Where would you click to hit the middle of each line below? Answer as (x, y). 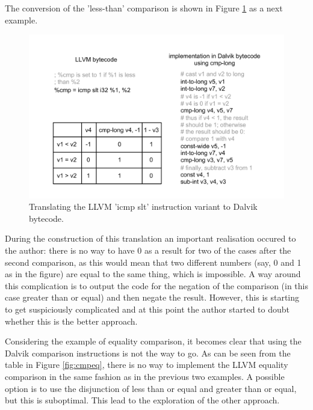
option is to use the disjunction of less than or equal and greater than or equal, (151, 388)
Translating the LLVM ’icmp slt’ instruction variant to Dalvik (143, 207)
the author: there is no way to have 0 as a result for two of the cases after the (148, 250)
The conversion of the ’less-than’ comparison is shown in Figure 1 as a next (144, 8)
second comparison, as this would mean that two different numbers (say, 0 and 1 (153, 262)
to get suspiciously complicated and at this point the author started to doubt (147, 309)
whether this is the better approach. (71, 321)
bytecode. (46, 218)
